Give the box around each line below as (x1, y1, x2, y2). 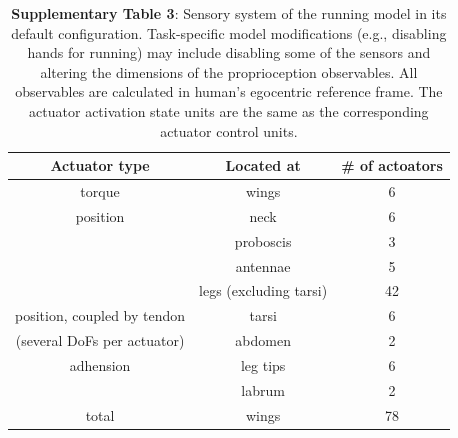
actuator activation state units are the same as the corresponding (29, 100, 429, 121)
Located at (225, 155, 301, 176)
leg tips (240, 354, 286, 375)
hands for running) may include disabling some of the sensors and (27, 42, 431, 63)
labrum (241, 379, 285, 400)
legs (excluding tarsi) (199, 280, 328, 301)
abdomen (235, 330, 291, 351)
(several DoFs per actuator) (15, 330, 185, 351)
